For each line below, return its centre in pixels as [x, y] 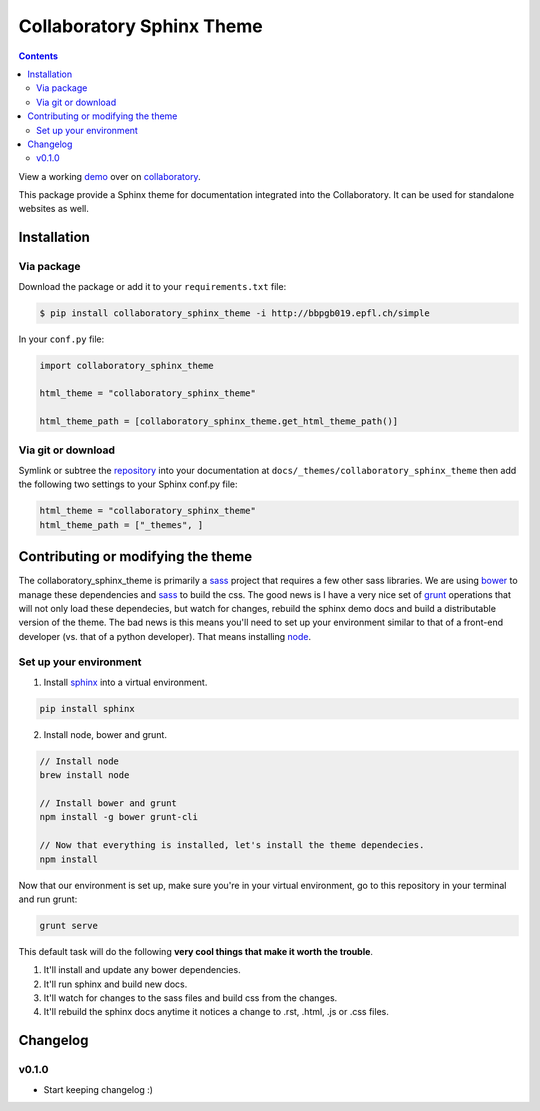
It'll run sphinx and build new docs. [115, 984]
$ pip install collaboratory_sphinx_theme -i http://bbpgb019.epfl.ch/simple [234, 313]
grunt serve [69, 925]
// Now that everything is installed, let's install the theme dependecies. [232, 845]
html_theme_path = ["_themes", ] [121, 524]
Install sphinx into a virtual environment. [125, 682]
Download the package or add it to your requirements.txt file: [152, 286]
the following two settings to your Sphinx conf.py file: [128, 484]
